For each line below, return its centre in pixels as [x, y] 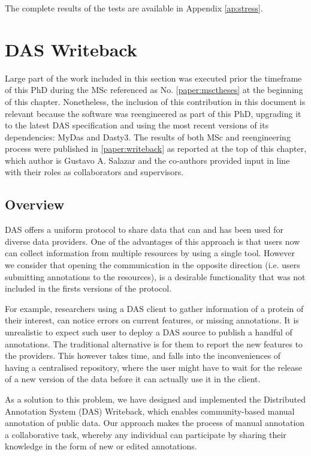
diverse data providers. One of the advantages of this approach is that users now [153, 241]
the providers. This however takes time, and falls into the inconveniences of [143, 355]
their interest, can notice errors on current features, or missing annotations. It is [152, 320]
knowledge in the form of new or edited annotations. [101, 446]
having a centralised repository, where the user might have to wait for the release [153, 367]
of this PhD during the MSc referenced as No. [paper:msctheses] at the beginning [154, 90]
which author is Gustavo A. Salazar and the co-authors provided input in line [147, 160]
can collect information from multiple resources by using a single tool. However [150, 253]
